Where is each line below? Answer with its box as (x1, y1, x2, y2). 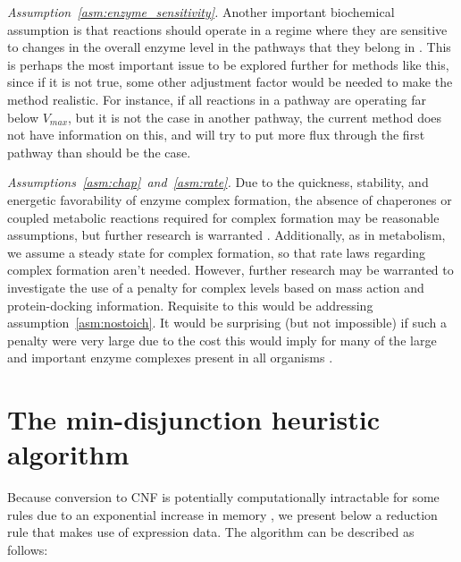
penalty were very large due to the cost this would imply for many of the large (7, 330, 437, 349)
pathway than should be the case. (7, 142, 191, 161)
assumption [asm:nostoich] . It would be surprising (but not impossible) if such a (7, 313, 447, 332)
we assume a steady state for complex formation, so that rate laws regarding (7, 243, 426, 261)
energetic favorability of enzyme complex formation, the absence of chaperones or (7, 190, 452, 209)
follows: (7, 540, 48, 558)
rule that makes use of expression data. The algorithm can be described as (7, 523, 415, 541)
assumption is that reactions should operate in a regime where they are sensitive (7, 20, 448, 38)
